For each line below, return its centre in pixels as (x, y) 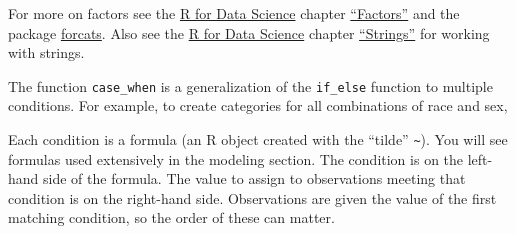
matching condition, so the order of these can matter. (171, 217)
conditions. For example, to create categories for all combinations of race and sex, (258, 105)
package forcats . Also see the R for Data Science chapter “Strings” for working (249, 32)
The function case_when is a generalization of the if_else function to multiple (250, 85)
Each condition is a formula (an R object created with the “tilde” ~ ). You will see (258, 139)
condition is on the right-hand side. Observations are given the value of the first (252, 197)
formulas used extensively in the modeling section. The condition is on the (236, 158)
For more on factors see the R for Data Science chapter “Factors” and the (234, 13)
